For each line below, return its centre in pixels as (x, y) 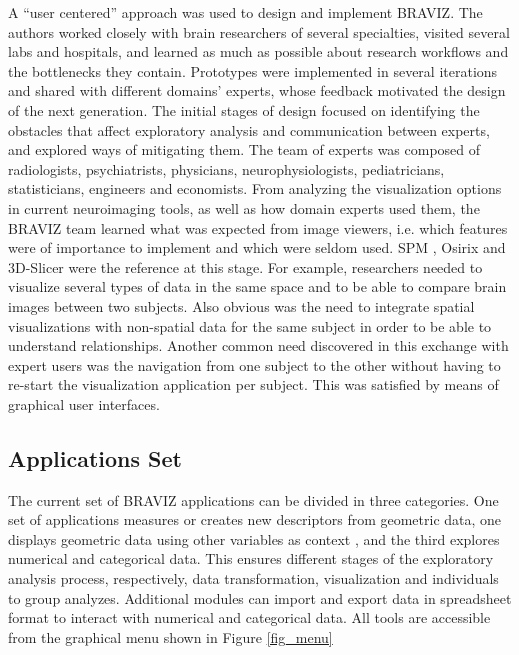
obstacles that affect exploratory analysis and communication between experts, (249, 129)
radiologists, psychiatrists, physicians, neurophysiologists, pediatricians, (226, 168)
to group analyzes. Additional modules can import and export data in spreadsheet (260, 597)
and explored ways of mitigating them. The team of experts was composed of (244, 149)
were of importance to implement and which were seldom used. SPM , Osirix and (257, 247)
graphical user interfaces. (84, 403)
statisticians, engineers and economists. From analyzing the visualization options (255, 188)
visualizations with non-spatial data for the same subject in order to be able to (250, 325)
